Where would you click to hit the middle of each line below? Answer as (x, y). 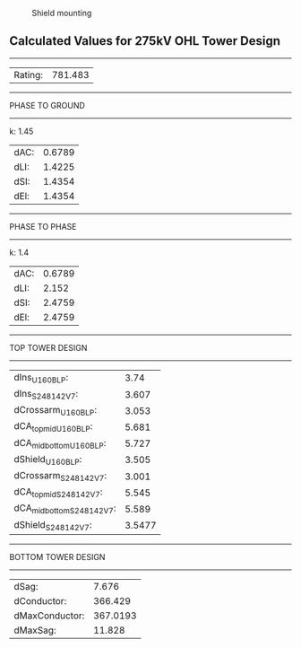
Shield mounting (62, 13)
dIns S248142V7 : (46, 395)
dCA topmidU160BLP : (53, 427)
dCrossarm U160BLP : (55, 411)
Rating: (28, 74)
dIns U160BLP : (41, 378)
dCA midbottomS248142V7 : (65, 509)
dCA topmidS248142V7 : (58, 493)
